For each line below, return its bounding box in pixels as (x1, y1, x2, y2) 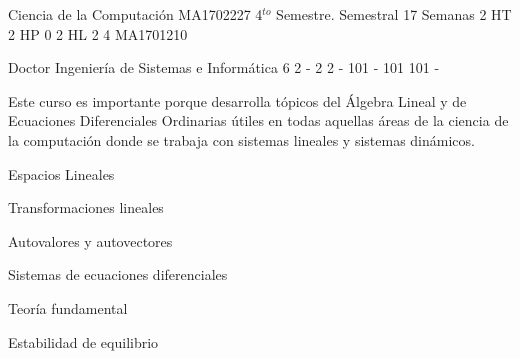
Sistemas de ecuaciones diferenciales (8, 264, 228, 285)
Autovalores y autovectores (8, 230, 173, 251)
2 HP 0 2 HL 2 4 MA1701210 (8, 23, 188, 44)
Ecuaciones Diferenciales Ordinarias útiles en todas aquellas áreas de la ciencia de (8, 110, 509, 131)
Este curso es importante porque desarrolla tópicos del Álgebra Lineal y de (8, 90, 467, 111)
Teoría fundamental (8, 297, 128, 318)
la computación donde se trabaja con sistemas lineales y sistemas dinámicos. (8, 129, 475, 150)
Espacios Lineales (8, 163, 115, 184)
